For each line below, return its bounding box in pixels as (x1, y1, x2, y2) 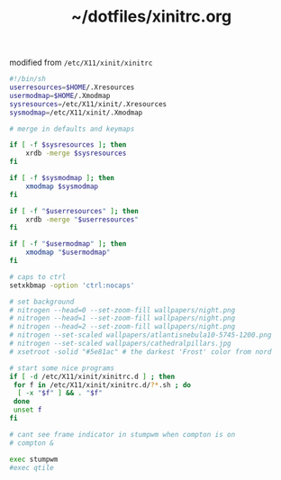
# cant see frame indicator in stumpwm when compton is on (9, 430, 236, 439)
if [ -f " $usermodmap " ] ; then (9, 240, 127, 249)
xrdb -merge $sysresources (25, 149, 127, 158)
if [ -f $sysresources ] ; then (9, 140, 127, 149)
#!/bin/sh (9, 75, 47, 84)
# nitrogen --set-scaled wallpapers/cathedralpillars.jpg (9, 340, 231, 349)
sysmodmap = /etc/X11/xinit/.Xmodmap (9, 108, 143, 117)
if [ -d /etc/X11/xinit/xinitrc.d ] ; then (9, 372, 176, 381)
